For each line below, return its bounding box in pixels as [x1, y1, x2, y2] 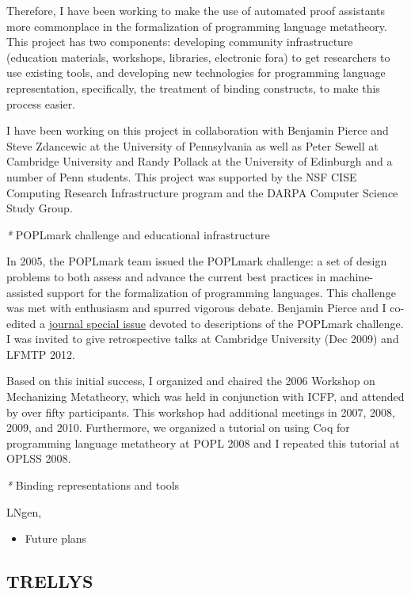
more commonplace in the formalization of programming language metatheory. [6, 17, 387, 34]
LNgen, [6, 503, 42, 520]
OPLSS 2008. [6, 450, 71, 467]
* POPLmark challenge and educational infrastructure [6, 226, 270, 242]
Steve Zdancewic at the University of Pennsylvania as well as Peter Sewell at [6, 137, 379, 154]
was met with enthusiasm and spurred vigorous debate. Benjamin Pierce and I [6, 299, 386, 316]
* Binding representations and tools [6, 477, 180, 494]
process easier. [6, 95, 76, 112]
